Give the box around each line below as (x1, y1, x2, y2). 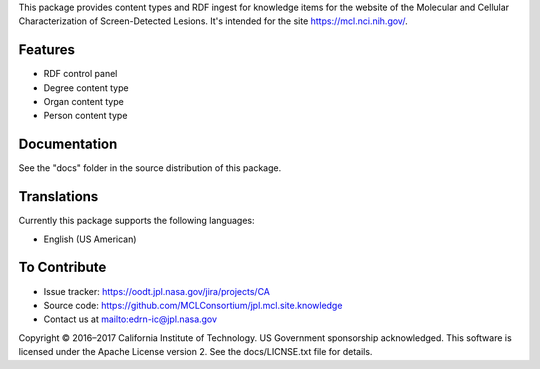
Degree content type (43, 81, 129, 94)
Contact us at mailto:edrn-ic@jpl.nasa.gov (43, 313, 218, 325)
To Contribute (18, 259, 107, 276)
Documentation (18, 136, 118, 153)
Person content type (43, 110, 128, 122)
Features (18, 41, 75, 59)
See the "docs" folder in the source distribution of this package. (18, 162, 282, 174)
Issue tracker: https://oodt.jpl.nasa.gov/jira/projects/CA (43, 285, 270, 297)
